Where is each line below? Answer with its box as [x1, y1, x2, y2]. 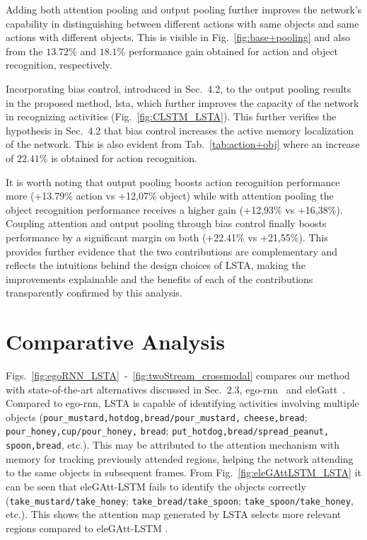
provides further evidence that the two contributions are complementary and [6, 243, 338, 258]
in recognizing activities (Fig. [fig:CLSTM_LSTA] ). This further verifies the [6, 109, 337, 124]
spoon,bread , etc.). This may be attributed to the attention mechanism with [6, 437, 340, 452]
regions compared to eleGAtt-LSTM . [6, 520, 168, 535]
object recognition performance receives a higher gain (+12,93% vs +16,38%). [6, 202, 343, 217]
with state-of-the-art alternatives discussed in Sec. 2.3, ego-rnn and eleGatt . [6, 381, 346, 396]
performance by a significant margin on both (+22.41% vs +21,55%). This [6, 229, 328, 244]
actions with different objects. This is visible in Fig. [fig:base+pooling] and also [6, 30, 350, 45]
